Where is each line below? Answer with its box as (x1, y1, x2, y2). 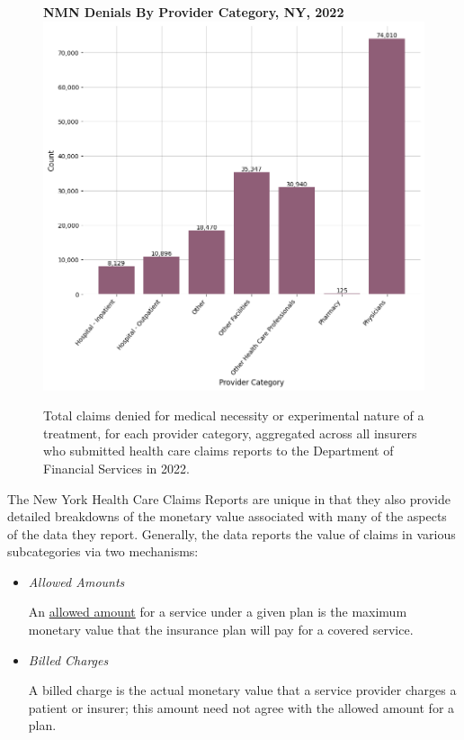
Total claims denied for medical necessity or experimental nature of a (43, 406, 424, 425)
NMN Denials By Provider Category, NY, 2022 (43, 3, 344, 21)
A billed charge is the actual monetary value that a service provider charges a (28, 681, 457, 699)
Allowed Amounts (28, 572, 125, 591)
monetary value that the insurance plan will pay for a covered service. (28, 620, 414, 639)
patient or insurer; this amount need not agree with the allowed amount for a (28, 698, 455, 717)
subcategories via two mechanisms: (7, 542, 199, 561)
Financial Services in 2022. (43, 458, 190, 477)
